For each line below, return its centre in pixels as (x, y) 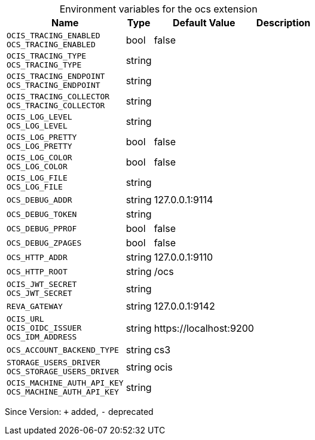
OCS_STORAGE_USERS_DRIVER (63, 372)
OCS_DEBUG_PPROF (42, 228)
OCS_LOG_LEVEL (37, 126)
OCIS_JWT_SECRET (42, 284)
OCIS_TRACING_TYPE (47, 56)
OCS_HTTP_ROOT (37, 271)
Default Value (204, 23)
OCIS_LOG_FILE (37, 178)
